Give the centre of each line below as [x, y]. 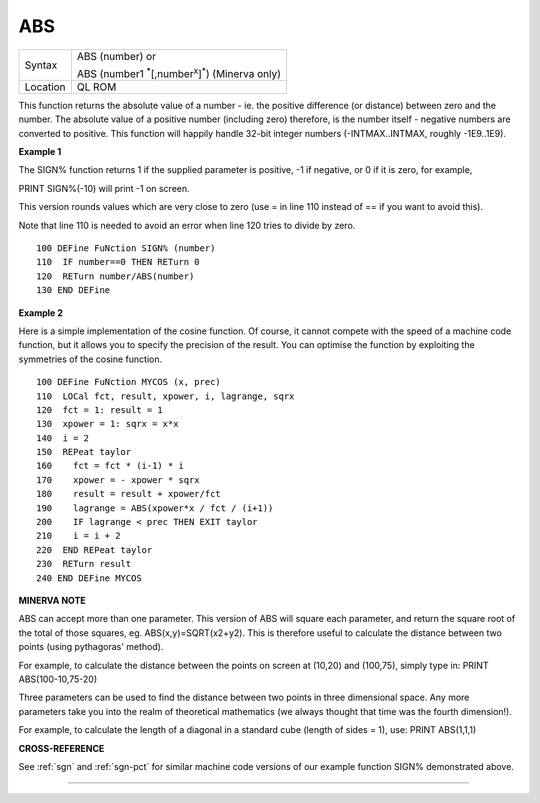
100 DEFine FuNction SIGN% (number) [126, 248]
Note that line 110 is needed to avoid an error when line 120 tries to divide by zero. [187, 225]
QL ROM [96, 87]
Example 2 [41, 312]
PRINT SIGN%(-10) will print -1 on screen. [104, 188]
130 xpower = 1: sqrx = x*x [107, 424]
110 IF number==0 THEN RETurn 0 [118, 262]
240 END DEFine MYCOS [89, 578]
